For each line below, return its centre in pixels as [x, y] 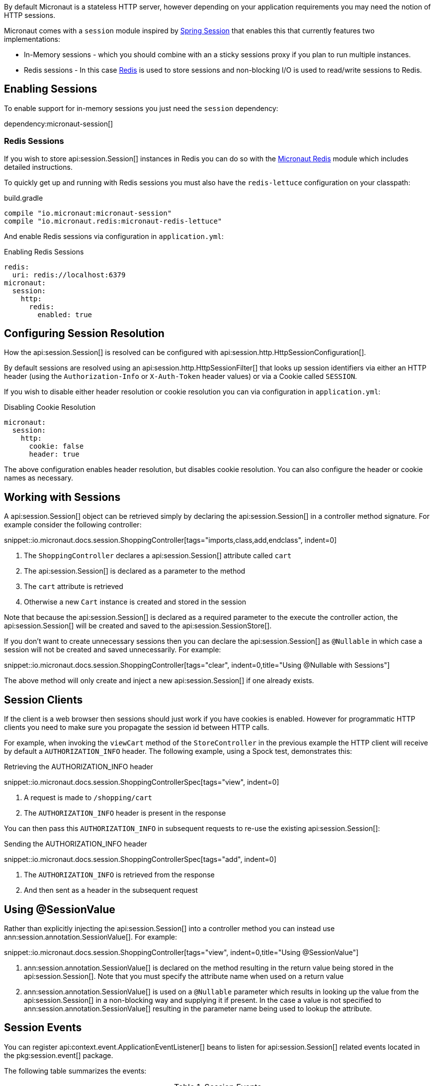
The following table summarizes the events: [75, 1071]
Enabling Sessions [51, 89]
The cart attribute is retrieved [74, 587]
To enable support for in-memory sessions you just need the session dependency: [141, 108]
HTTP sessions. [30, 15]
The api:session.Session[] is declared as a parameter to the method [135, 571]
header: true [54, 454]
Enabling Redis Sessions [44, 251]
